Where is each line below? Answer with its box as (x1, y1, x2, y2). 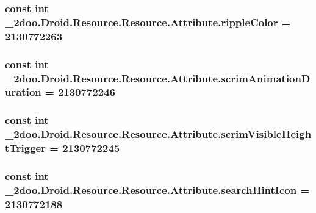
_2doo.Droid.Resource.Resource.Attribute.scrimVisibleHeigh (5, 126, 312, 142)
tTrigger (5, 140, 46, 156)
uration (5, 84, 41, 99)
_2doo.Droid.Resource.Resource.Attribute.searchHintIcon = (5, 182, 310, 197)
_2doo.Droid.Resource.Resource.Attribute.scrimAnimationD (5, 70, 311, 85)
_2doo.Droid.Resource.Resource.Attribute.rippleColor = (5, 14, 291, 29)
